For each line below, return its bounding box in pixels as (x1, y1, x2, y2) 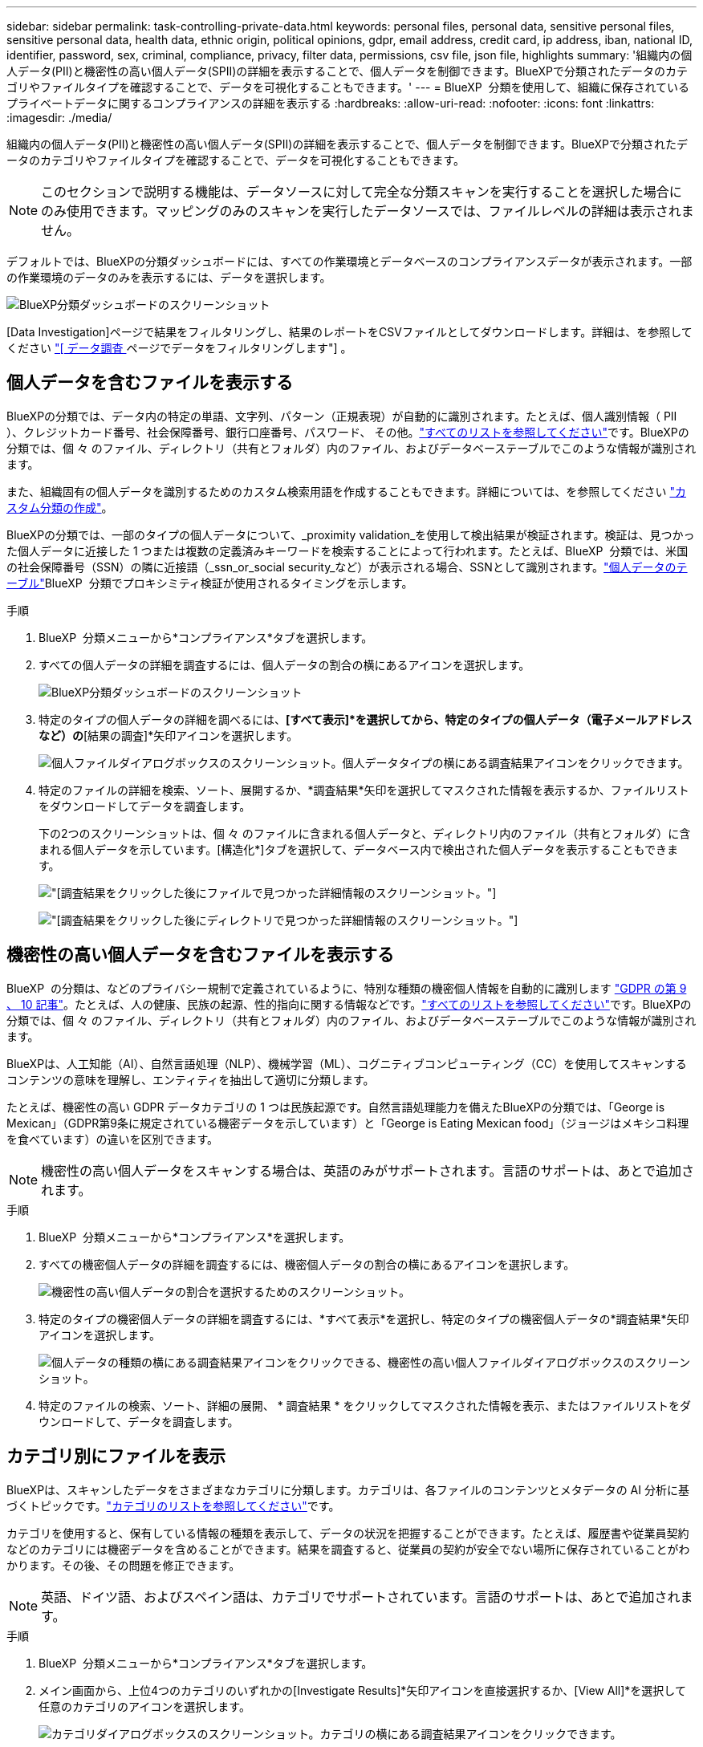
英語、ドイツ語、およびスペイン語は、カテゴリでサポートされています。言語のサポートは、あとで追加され (41, 1588, 681, 1605)
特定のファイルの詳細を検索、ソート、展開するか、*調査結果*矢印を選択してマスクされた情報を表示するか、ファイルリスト (39, 782, 689, 797)
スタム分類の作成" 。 (6, 500, 113, 514)
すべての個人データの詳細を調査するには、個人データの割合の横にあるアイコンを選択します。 (39, 657, 530, 672)
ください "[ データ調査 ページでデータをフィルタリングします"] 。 (6, 341, 352, 355)
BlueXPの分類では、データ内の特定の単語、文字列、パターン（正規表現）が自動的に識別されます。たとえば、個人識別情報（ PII (6, 408, 677, 423)
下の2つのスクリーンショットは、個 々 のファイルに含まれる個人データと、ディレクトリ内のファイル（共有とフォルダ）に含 (39, 826, 691, 840)
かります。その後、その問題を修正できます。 (6, 1558, 241, 1572)
